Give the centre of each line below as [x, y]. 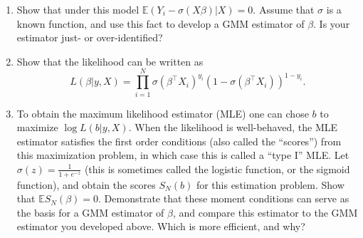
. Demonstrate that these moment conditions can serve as [224, 198]
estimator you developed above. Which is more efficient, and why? [161, 226]
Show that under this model [78, 9]
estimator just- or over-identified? [90, 37]
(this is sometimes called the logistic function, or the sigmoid [217, 169]
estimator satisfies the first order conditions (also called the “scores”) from [179, 141]
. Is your [332, 23]
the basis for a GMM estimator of [90, 212]
